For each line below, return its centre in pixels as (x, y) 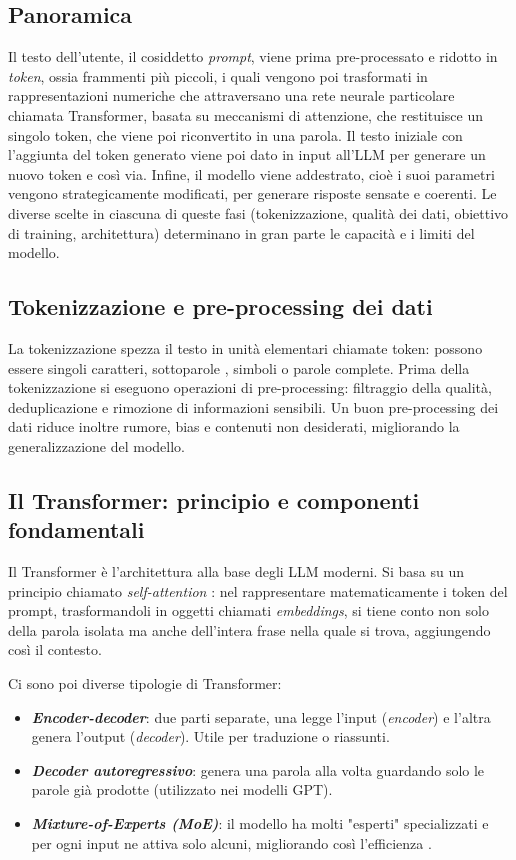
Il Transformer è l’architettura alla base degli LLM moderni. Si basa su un (236, 571)
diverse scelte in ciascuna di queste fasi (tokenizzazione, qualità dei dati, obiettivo (258, 212)
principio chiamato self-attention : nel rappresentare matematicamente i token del (258, 590)
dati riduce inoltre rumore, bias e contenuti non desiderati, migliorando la (234, 426)
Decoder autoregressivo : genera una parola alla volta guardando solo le (258, 769)
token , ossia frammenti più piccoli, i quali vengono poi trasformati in (218, 75)
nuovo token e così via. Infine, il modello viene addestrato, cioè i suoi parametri (251, 173)
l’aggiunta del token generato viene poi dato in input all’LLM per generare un (247, 154)
